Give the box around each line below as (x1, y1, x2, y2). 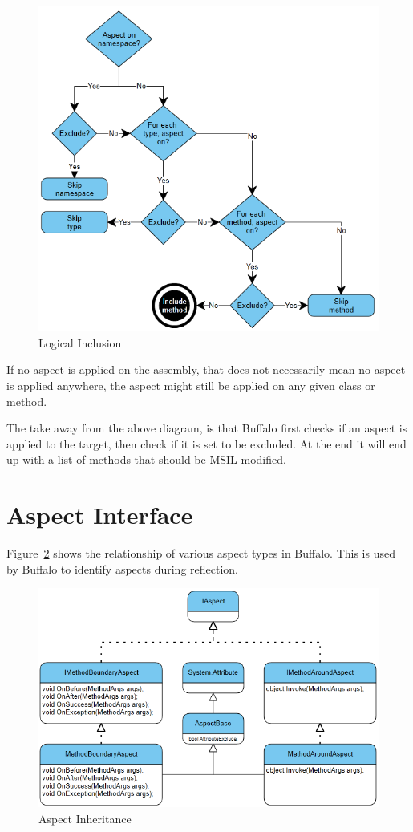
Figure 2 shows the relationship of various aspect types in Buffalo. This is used (6, 545, 395, 562)
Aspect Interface (6, 498, 193, 531)
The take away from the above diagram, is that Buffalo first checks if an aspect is (6, 420, 407, 436)
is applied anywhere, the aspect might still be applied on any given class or (6, 377, 375, 394)
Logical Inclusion (38, 334, 122, 351)
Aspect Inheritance (38, 810, 132, 826)
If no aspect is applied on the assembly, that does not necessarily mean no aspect (6, 361, 406, 378)
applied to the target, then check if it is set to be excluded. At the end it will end (6, 435, 407, 452)
